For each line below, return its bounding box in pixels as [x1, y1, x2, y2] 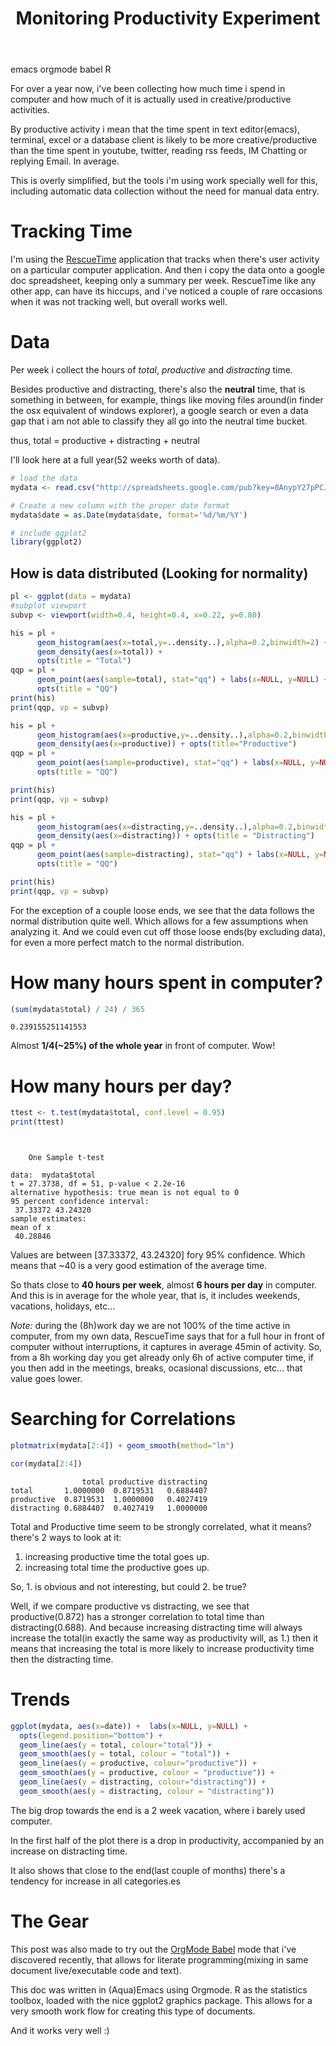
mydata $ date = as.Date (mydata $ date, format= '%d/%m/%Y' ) [10, 510, 248, 520]
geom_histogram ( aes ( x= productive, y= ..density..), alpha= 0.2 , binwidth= [36, 730, 333, 740]
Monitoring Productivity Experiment [15, 7, 321, 30]
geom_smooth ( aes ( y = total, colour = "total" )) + [19, 1749, 230, 1759]
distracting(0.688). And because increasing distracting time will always [10, 1621, 303, 1633]
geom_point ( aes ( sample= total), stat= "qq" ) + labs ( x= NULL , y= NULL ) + [36, 675, 329, 685]
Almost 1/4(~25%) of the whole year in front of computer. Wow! [10, 1040, 276, 1052]
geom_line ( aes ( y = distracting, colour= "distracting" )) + [19, 1777, 267, 1787]
